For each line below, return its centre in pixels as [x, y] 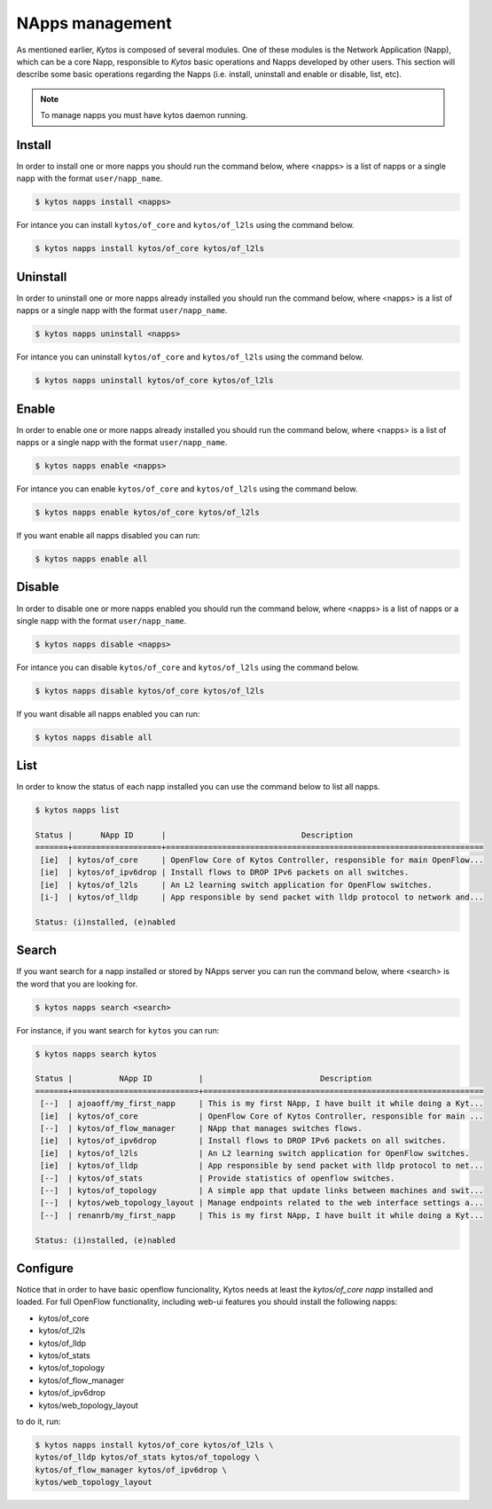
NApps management [94, 23]
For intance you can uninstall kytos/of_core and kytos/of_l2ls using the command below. [190, 357]
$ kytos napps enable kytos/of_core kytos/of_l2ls [148, 513]
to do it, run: [39, 1421]
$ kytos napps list [77, 810]
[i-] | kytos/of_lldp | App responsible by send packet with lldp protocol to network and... [262, 897]
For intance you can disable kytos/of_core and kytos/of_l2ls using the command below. [188, 667]
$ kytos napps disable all [94, 737]
